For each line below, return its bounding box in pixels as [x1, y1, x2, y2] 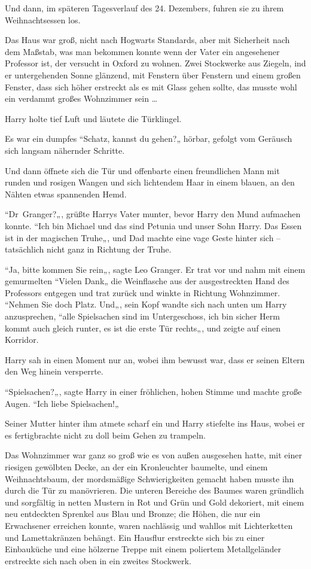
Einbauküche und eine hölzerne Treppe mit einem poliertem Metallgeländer [5, 543, 281, 555]
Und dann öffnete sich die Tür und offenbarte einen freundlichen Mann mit [5, 164, 280, 177]
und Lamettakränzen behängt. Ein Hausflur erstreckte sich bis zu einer [5, 531, 265, 543]
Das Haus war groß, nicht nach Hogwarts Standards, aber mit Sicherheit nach [5, 34, 290, 46]
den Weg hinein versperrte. [5, 365, 103, 378]
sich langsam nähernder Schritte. [5, 144, 125, 156]
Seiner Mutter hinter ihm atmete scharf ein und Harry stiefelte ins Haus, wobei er [5, 417, 305, 430]
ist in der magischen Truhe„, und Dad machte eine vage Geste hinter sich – [5, 231, 281, 244]
